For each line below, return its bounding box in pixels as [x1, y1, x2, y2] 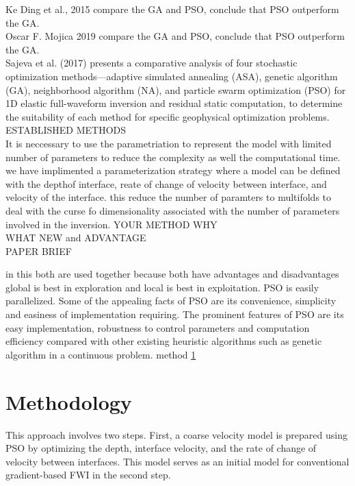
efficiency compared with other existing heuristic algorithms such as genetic [5, 334, 322, 348]
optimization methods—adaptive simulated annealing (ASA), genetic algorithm [5, 69, 338, 83]
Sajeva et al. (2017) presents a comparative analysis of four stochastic [5, 56, 298, 70]
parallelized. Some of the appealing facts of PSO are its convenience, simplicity [5, 293, 337, 308]
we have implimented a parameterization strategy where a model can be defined [5, 163, 341, 178]
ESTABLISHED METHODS [5, 123, 127, 137]
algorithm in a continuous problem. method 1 [5, 347, 196, 361]
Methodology [5, 387, 132, 415]
